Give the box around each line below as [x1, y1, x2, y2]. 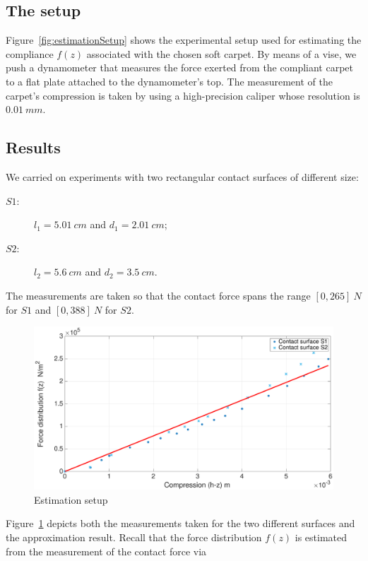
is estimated [295, 529, 348, 544]
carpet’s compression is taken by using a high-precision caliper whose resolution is [6, 88, 360, 102]
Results [6, 136, 61, 158]
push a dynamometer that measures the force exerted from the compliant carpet [6, 60, 353, 75]
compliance [6, 46, 54, 61]
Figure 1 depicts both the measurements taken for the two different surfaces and [6, 516, 355, 531]
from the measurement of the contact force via [6, 543, 207, 558]
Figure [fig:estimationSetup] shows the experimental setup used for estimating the [6, 33, 362, 47]
